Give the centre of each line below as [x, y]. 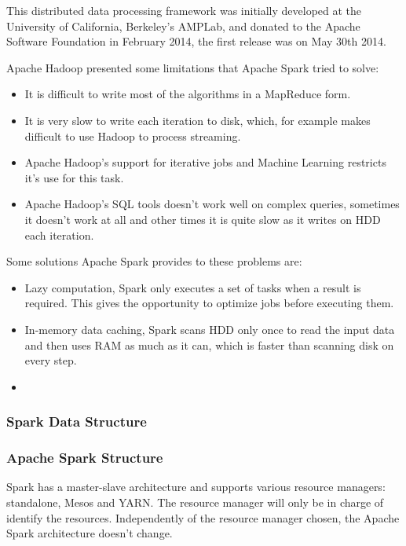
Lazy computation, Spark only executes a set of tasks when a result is [193, 287]
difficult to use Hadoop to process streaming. [133, 136]
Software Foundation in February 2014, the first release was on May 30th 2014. [196, 41]
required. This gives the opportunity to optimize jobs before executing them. [209, 303]
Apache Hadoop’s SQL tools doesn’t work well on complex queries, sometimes [212, 204]
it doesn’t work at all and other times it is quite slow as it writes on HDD [203, 219]
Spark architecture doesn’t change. [90, 533]
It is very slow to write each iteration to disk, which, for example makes [198, 120]
